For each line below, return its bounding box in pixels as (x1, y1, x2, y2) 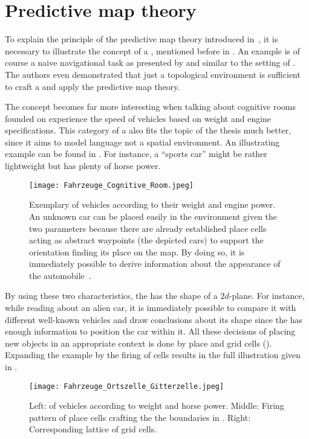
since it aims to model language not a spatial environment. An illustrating (5, 135, 280, 148)
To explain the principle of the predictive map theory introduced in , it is (5, 33, 278, 45)
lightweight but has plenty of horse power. (5, 159, 161, 172)
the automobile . (29, 269, 91, 281)
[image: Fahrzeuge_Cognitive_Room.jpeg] (29, 181, 194, 190)
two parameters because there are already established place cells (29, 222, 267, 234)
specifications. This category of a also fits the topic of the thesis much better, (5, 124, 291, 136)
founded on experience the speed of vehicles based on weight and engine (5, 112, 272, 124)
